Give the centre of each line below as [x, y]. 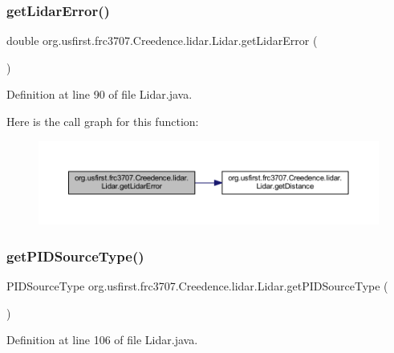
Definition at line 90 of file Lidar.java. [100, 94]
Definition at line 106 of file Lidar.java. [102, 340]
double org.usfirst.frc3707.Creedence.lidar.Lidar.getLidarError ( [162, 41]
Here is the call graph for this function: [103, 121]
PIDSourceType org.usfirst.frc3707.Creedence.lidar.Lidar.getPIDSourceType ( [197, 286]
